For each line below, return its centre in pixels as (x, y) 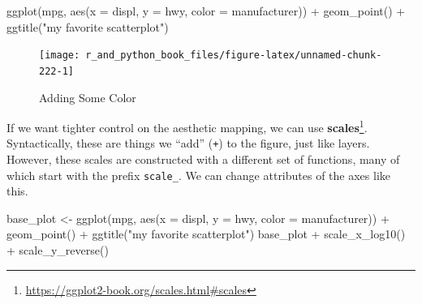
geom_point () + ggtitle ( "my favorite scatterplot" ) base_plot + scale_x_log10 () (206, 234)
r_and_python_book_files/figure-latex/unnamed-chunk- (234, 56)
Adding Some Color (88, 97)
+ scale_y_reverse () (58, 250)
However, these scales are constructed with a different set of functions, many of (203, 159)
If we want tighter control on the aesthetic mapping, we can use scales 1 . (187, 126)
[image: (60, 56)
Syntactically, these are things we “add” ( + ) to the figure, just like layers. (188, 143)
